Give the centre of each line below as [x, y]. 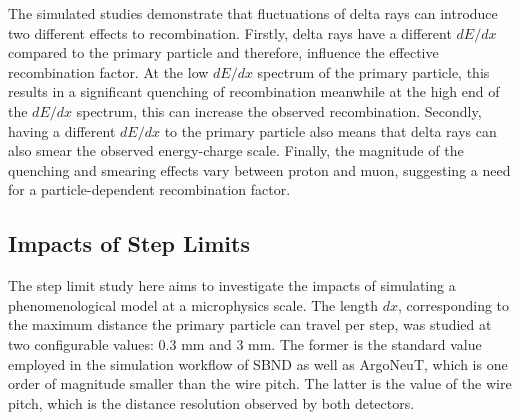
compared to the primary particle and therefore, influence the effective [223, 52]
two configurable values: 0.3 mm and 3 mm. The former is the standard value [245, 343]
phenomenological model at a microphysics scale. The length [193, 304]
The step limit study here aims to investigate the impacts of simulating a [232, 285]
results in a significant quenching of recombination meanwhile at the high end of [254, 91]
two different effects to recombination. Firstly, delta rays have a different [230, 32]
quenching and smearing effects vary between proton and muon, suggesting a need [259, 169]
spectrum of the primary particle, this [373, 71]
